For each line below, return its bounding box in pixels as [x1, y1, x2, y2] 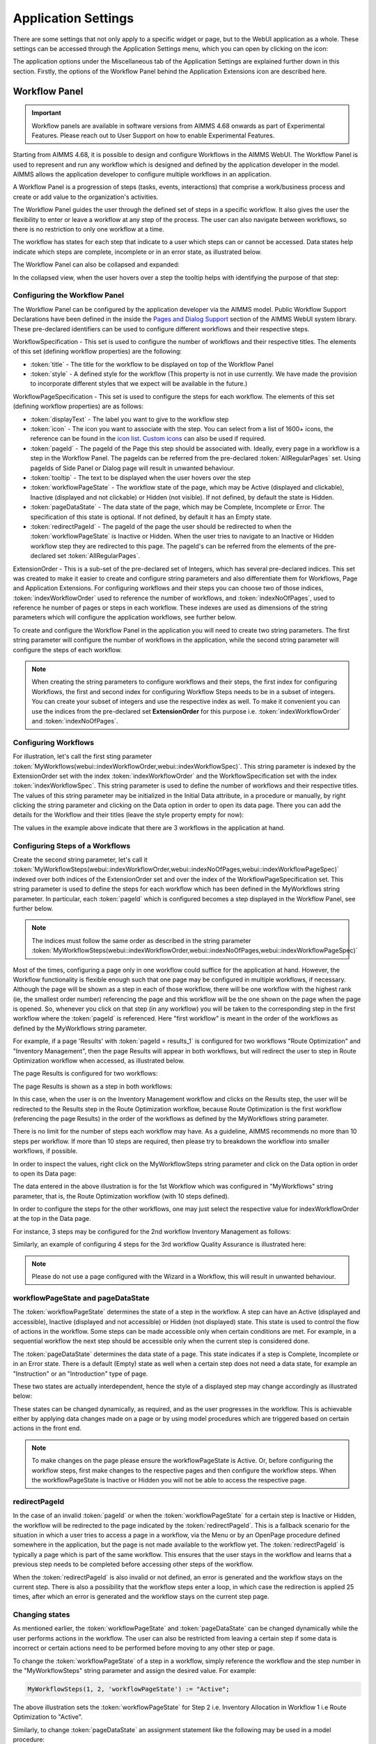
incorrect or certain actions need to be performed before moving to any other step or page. [13, 1644, 275, 1653]
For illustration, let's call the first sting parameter [13, 752, 152, 760]
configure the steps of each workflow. [13, 645, 122, 654]
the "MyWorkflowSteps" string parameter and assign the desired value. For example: [13, 1667, 257, 1675]
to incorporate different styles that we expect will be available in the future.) [30, 379, 248, 388]
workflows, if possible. [13, 1147, 78, 1155]
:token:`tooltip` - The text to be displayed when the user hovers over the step [30, 473, 251, 481]
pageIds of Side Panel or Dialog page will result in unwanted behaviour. [30, 464, 235, 472]
